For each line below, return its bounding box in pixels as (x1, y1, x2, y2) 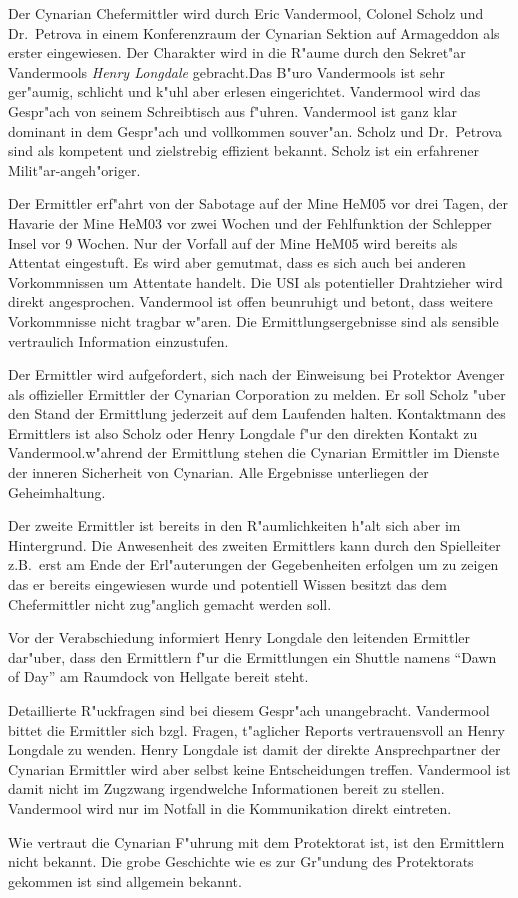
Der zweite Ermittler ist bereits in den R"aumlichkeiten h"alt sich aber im (8, 515, 461, 536)
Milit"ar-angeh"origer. (8, 159, 141, 180)
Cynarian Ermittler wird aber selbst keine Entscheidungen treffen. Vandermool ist (8, 758, 511, 779)
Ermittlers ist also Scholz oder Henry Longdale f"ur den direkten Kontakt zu (8, 422, 478, 443)
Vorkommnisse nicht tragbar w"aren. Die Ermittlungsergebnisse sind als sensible (8, 310, 499, 331)
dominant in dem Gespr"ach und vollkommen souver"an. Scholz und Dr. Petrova (8, 120, 502, 141)
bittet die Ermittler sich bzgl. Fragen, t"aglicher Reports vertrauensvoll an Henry (8, 719, 505, 740)
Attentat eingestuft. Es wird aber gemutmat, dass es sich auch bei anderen (8, 252, 466, 273)
